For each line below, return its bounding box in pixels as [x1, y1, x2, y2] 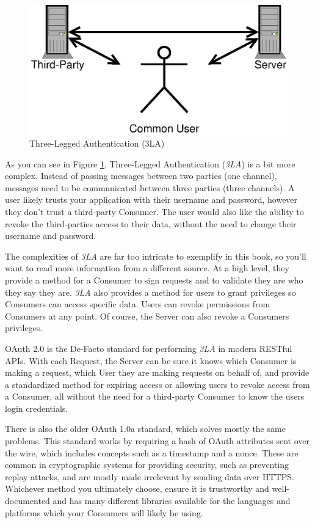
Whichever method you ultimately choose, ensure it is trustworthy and [5, 482, 269, 495]
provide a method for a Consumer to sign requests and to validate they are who [5, 273, 303, 286]
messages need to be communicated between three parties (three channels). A [5, 181, 295, 194]
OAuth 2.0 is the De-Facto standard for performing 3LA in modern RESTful [5, 342, 292, 354]
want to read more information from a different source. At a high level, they [5, 261, 289, 274]
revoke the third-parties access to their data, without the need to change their [5, 217, 297, 230]
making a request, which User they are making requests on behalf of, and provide [5, 366, 310, 379]
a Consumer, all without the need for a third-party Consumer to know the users [5, 390, 305, 403]
